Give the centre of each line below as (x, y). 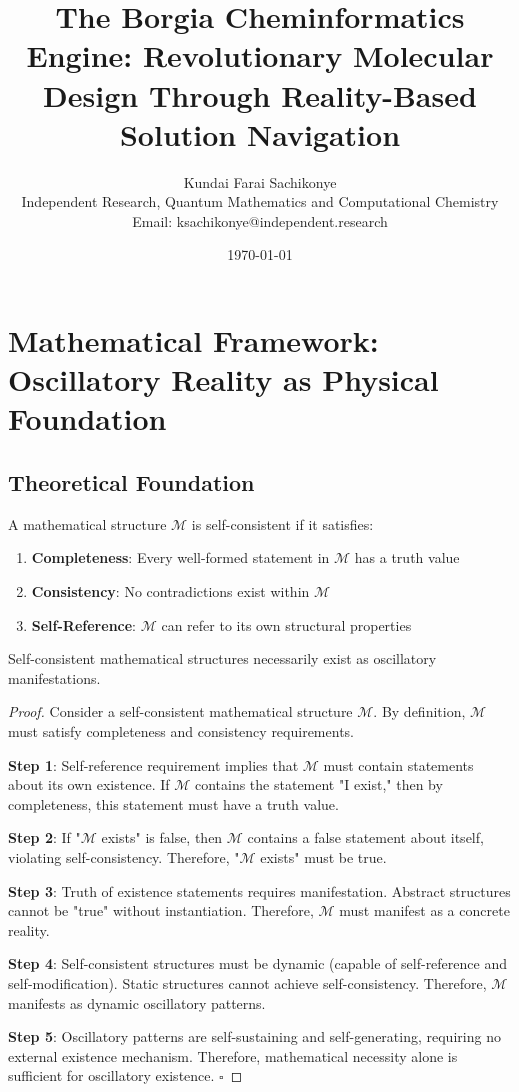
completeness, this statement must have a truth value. (173, 803)
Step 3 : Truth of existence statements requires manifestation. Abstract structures (259, 890)
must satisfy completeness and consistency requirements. (181, 730)
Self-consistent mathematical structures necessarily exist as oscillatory (222, 658)
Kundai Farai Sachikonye (260, 181)
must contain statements (398, 764)
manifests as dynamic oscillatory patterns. (137, 1002)
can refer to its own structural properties (286, 624)
